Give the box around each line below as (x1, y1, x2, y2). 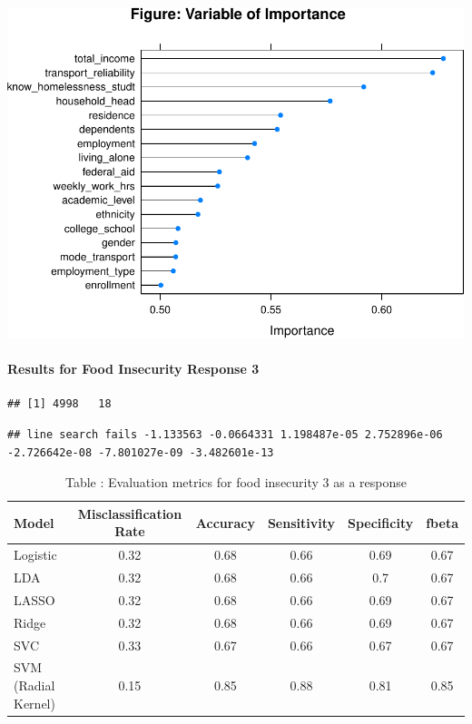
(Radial (14, 676, 55, 695)
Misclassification (77, 504, 182, 523)
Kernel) (14, 693, 55, 712)
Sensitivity (267, 513, 335, 532)
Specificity (347, 513, 414, 532)
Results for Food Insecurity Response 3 (7, 359, 260, 378)
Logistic (14, 545, 57, 564)
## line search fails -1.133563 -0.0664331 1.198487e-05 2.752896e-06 (7, 427, 443, 441)
